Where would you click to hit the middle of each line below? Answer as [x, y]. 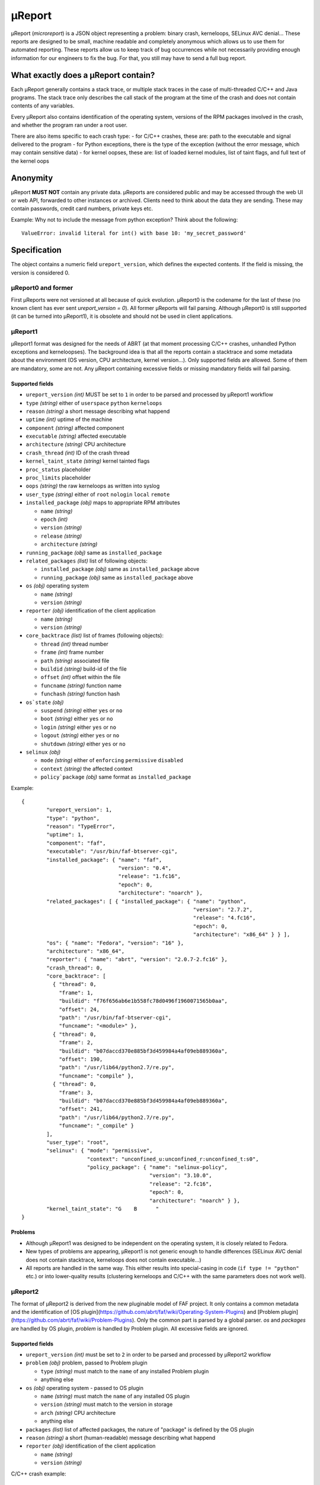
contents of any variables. [43, 106]
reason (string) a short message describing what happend [98, 411]
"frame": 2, [76, 1043]
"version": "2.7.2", [223, 909]
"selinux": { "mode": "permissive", [100, 1151]
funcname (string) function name [81, 685]
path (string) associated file [75, 661]
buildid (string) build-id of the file [84, 669]
